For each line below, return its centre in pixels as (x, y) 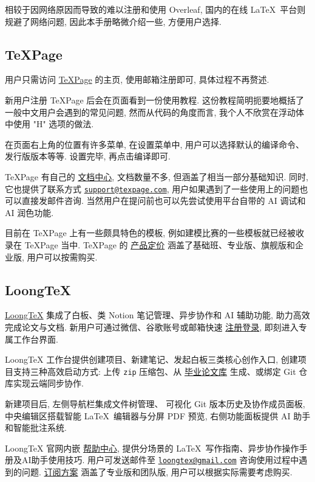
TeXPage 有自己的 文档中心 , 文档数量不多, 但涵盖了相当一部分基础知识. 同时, (157, 176)
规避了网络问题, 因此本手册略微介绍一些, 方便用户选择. (113, 21)
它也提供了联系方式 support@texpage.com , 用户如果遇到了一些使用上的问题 (152, 188)
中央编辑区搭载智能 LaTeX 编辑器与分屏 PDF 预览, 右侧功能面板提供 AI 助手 (158, 415)
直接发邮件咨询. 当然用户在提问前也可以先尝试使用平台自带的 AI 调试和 (164, 201)
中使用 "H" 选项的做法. (49, 124)
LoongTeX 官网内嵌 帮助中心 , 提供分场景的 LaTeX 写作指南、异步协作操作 (152, 448)
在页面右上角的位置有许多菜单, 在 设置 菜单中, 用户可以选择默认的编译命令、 (155, 144)
